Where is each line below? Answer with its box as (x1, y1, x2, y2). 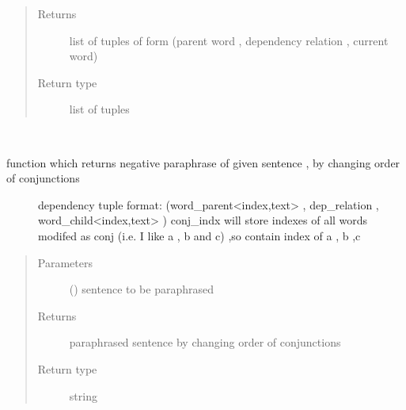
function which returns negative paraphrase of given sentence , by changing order (6, 154, 400, 171)
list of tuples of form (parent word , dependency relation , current (69, 32, 389, 48)
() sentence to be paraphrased (69, 281, 214, 297)
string (69, 387, 97, 404)
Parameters (37, 254, 93, 270)
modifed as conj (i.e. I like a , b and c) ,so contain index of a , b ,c (38, 227, 361, 243)
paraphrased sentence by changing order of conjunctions (69, 334, 341, 351)
